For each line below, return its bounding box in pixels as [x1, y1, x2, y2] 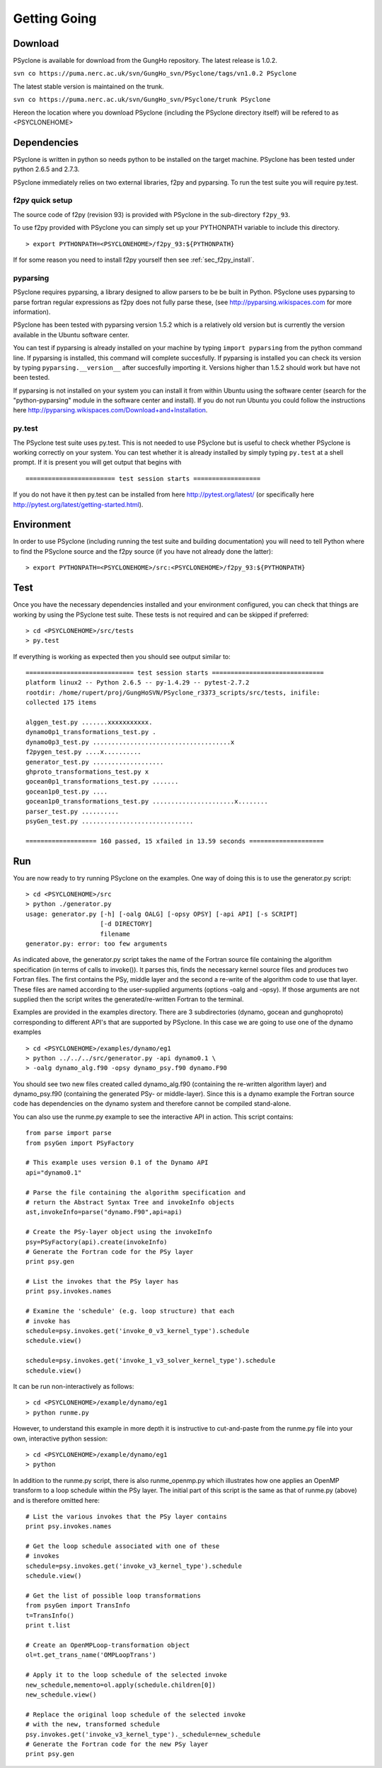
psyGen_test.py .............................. [25, 817, 194, 825]
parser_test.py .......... [25, 807, 120, 815]
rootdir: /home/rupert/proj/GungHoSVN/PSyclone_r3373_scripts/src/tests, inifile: [25, 688, 320, 697]
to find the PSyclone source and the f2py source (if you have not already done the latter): [13, 547, 274, 555]
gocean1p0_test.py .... [25, 787, 108, 796]
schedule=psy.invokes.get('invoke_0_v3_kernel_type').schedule [25, 1327, 250, 1335]
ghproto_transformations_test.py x [25, 768, 149, 776]
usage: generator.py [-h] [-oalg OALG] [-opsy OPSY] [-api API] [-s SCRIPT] [25, 909, 299, 918]
